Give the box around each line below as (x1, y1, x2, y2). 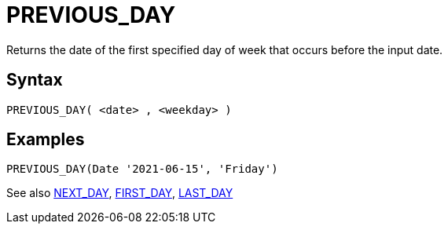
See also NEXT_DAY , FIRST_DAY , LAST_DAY (6, 186, 233, 200)
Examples (6, 130, 85, 150)
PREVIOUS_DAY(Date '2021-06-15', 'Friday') (6, 162, 278, 176)
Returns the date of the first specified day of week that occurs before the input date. (6, 42, 443, 57)
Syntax (6, 70, 63, 90)
